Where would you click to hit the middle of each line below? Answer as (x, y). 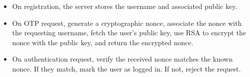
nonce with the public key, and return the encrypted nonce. (103, 42)
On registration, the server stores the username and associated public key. (125, 6)
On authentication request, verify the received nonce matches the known (122, 59)
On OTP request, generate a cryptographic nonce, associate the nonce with (127, 23)
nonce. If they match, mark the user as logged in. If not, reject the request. (126, 68)
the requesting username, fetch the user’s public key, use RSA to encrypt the (129, 33)
